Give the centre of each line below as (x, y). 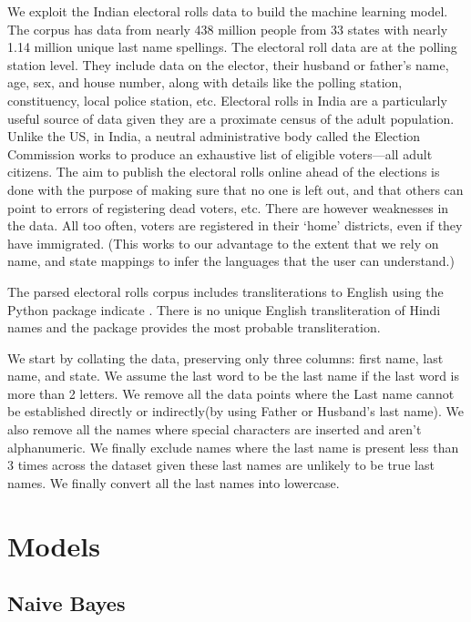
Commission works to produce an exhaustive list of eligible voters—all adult (220, 153)
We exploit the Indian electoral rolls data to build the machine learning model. (228, 11)
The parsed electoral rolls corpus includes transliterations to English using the (225, 291)
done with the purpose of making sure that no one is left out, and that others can (235, 189)
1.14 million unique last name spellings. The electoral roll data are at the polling (232, 47)
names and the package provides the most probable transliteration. (194, 327)
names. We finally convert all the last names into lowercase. (174, 482)
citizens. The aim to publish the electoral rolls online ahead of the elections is (224, 172)
